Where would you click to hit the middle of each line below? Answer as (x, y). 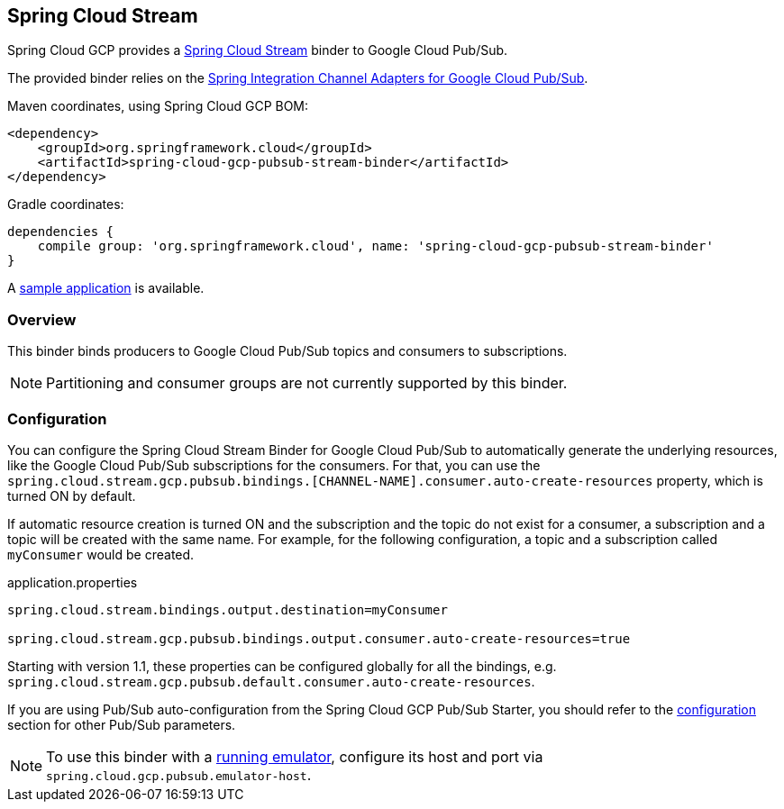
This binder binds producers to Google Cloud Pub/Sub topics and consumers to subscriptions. (287, 351)
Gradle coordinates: (66, 205)
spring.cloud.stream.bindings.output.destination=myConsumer (228, 609)
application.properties (73, 582)
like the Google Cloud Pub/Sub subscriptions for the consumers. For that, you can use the (274, 465)
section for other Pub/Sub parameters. (122, 724)
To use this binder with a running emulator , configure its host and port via (295, 756)
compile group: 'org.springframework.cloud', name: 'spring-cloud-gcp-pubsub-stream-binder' (375, 246)
